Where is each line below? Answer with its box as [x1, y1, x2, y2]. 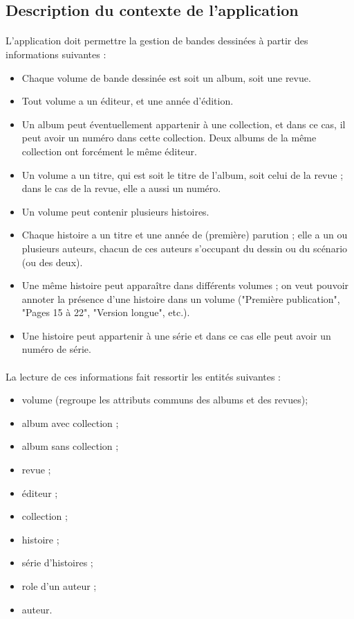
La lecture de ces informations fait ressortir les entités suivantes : [6, 369, 281, 383]
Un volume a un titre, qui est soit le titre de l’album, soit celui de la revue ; [21, 167, 344, 182]
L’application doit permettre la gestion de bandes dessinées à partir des [6, 33, 308, 48]
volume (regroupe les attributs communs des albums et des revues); [21, 392, 308, 407]
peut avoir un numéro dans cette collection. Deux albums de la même [21, 130, 317, 145]
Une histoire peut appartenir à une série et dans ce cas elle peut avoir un [21, 328, 331, 342]
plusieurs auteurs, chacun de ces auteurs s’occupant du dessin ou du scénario [21, 241, 348, 255]
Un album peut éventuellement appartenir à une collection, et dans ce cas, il [21, 116, 346, 131]
